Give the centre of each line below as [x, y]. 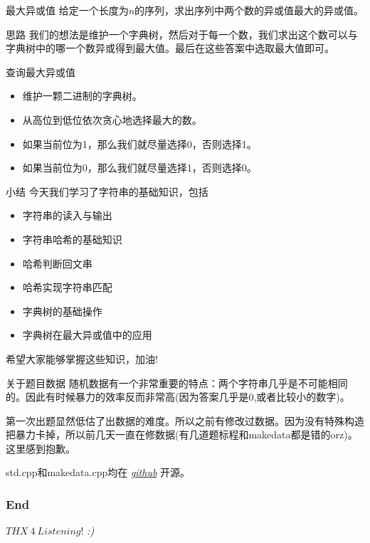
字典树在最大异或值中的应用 [87, 335]
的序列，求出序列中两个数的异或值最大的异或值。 [249, 10]
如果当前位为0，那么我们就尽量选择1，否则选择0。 [139, 168]
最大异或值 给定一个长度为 [67, 10]
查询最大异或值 [41, 72]
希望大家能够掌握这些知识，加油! [82, 358]
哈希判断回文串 [57, 263]
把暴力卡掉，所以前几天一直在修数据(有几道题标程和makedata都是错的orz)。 [182, 434]
